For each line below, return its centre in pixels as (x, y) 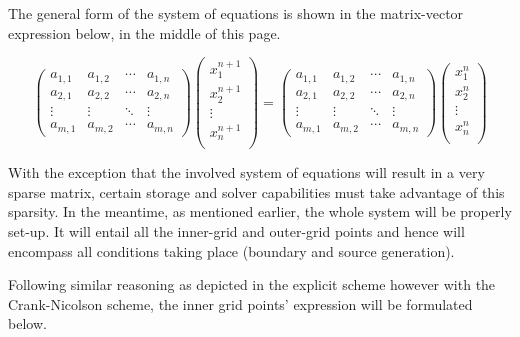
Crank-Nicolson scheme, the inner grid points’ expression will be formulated (240, 303)
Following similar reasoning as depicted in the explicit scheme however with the (252, 284)
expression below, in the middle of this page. (144, 32)
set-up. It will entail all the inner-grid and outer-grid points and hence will (236, 230)
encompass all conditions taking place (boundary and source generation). (231, 250)
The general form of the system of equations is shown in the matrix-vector (236, 13)
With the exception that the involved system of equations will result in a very (246, 172)
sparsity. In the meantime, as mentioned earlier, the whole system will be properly (260, 211)
